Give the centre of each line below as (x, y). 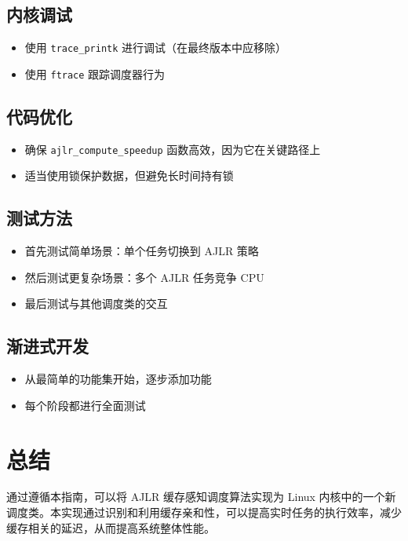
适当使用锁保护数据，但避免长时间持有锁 (129, 175)
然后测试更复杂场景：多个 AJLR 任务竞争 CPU (144, 277)
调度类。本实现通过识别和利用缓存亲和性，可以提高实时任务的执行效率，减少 (204, 512)
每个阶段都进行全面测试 (85, 405)
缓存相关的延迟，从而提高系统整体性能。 (111, 527)
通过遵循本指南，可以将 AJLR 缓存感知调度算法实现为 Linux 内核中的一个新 (201, 497)
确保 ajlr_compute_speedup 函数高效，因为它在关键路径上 (173, 149)
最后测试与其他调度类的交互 (96, 303)
